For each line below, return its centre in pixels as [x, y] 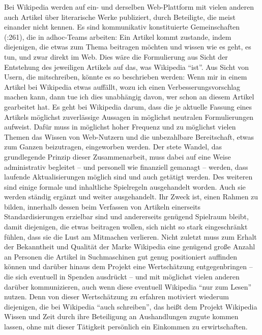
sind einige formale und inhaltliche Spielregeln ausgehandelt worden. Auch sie [125, 186]
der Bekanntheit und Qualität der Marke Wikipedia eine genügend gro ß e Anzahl [130, 247]
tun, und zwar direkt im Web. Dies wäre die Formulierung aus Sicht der [116, 56]
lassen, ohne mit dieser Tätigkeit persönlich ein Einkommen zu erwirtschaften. [126, 326]
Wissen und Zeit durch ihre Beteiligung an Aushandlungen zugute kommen [121, 316]
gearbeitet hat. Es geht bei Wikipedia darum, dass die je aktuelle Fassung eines [128, 106]
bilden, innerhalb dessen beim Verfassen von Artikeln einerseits [103, 206]
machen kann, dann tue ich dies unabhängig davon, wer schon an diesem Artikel [129, 97]
